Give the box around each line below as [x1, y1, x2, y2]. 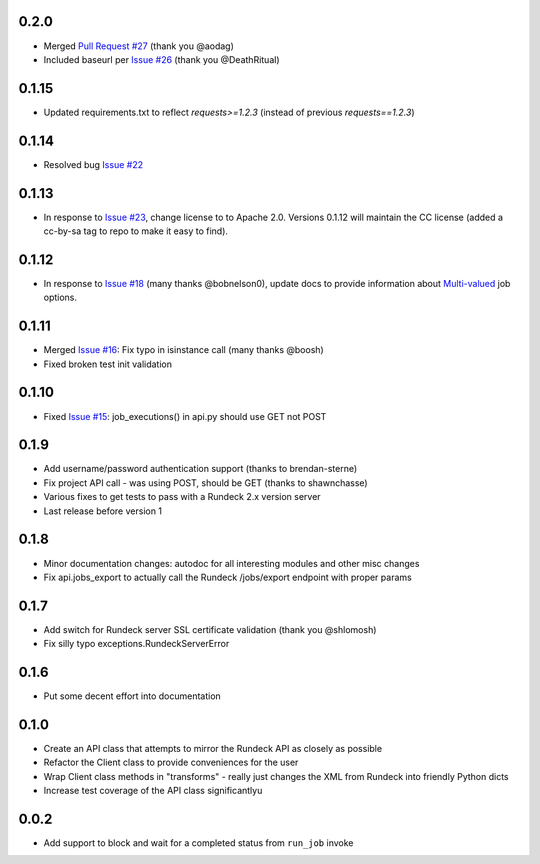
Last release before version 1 [43, 505, 163, 517]
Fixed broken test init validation [43, 358, 172, 370]
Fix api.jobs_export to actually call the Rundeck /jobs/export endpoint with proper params [43, 571, 412, 583]
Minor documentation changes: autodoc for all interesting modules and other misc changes [43, 557, 420, 569]
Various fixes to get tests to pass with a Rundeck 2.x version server [43, 491, 321, 503]
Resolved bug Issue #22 [43, 158, 144, 170]
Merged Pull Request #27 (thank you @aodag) [43, 40, 235, 52]
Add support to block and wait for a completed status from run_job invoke [43, 837, 354, 849]
